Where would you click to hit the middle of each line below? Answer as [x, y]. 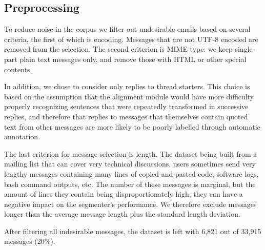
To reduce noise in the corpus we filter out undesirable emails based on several [127, 29]
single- [245, 49]
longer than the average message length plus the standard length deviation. [122, 214]
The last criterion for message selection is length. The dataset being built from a [131, 153]
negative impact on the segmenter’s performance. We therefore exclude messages [130, 204]
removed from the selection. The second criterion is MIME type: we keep [118, 49]
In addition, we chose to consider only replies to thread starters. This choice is [127, 86]
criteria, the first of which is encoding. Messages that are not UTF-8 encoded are [131, 39]
